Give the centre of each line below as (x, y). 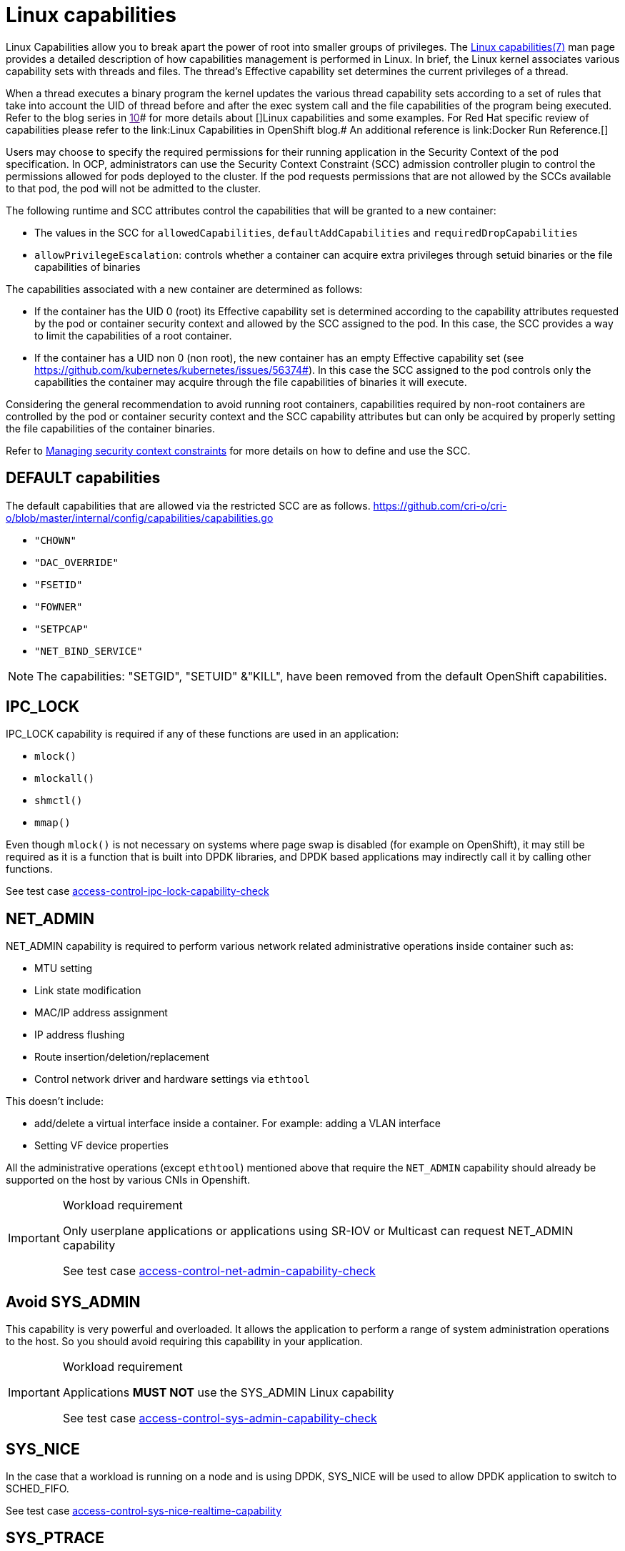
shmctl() (59, 801)
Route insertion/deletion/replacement (122, 1057)
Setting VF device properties (101, 1146)
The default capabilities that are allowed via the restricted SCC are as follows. (188, 505)
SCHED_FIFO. (37, 1488)
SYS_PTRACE (55, 1538)
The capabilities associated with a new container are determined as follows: (184, 289)
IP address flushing (80, 1035)
